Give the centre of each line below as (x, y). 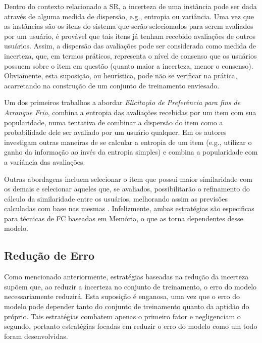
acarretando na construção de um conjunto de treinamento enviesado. (112, 85)
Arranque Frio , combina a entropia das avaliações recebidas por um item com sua (130, 112)
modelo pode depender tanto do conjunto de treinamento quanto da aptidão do (127, 306)
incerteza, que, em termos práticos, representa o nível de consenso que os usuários (130, 55)
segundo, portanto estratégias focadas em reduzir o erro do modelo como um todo (131, 326)
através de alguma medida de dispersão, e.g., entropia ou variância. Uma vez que (129, 16)
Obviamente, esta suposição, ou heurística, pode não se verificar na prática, (121, 76)
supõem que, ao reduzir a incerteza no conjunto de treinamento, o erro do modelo (130, 286)
